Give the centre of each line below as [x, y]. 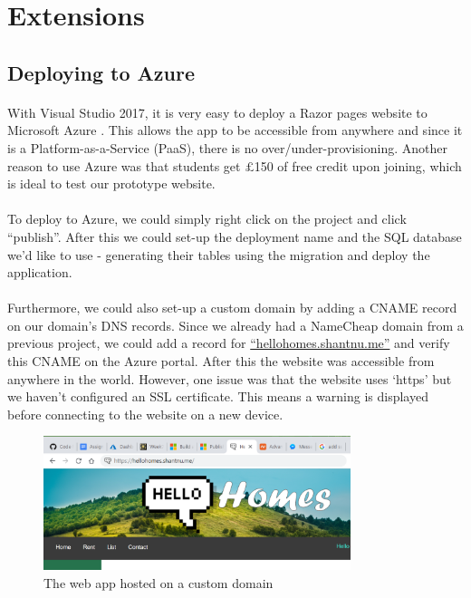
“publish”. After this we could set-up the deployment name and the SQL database [235, 236]
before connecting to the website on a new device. [145, 414]
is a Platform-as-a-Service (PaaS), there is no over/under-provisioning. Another [227, 147]
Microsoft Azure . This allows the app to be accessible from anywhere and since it [235, 130]
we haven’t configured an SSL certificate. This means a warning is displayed [218, 396]
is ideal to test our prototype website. [111, 183]
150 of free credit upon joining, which [358, 165]
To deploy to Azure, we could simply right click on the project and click [207, 219]
